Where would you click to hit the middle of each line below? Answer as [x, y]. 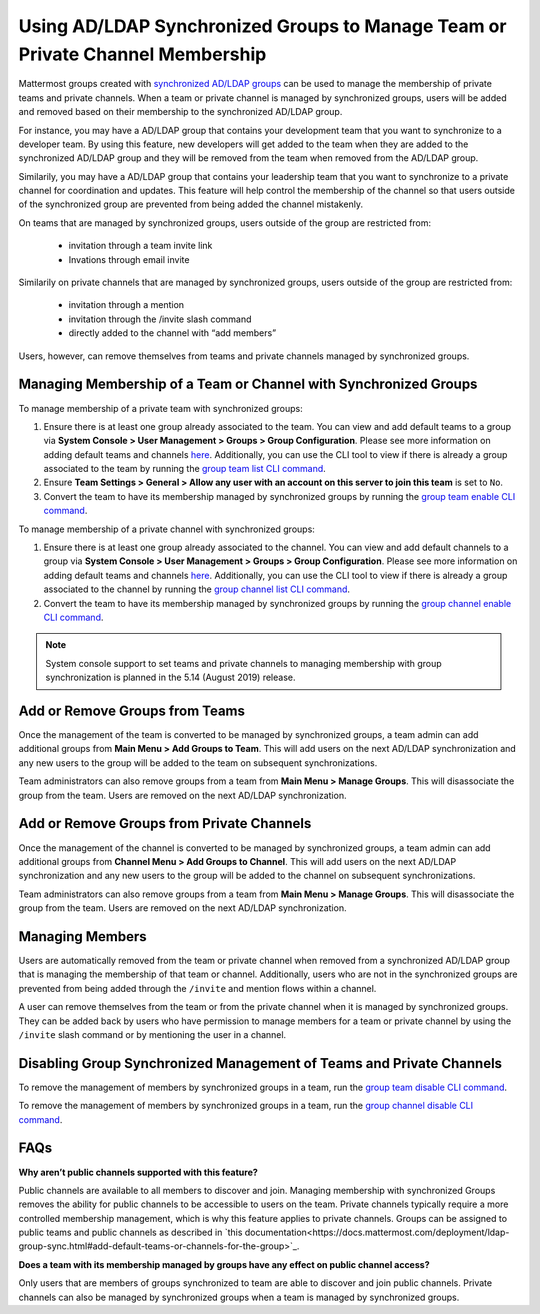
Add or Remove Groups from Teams [131, 710]
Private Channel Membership [142, 54]
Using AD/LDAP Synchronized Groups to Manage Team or [262, 26]
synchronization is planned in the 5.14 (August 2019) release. [170, 677]
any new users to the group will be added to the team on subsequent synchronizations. [198, 762]
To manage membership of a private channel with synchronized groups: [166, 529]
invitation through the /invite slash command [160, 319]
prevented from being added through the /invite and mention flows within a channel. [197, 988]
